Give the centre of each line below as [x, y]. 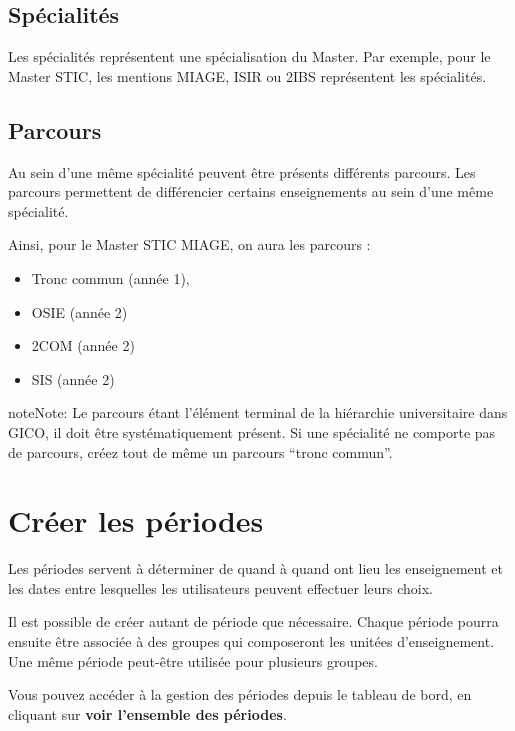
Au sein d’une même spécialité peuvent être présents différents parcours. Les [242, 171]
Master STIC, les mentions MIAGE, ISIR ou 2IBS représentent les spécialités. [247, 75]
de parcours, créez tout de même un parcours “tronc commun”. [200, 451]
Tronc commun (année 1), [110, 277]
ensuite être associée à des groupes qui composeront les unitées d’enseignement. [251, 641]
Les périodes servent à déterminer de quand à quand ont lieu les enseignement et [255, 568]
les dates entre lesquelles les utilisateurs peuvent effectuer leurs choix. [220, 587]
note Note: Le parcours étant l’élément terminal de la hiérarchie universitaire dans [258, 412]
